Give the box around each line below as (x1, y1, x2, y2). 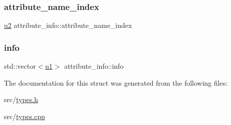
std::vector (4, 61, 36, 71)
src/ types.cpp (4, 111, 45, 121)
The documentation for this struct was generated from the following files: (4, 77, 228, 88)
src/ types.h (4, 94, 38, 105)
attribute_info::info (64, 61, 124, 71)
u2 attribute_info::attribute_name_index (4, 20, 132, 30)
